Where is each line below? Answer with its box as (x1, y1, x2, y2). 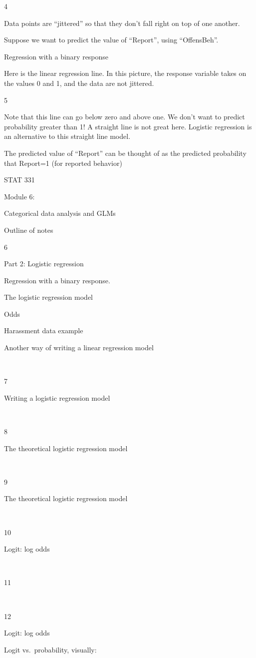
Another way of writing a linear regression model (4, 342, 154, 353)
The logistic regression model (4, 292, 93, 302)
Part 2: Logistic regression (4, 258, 84, 269)
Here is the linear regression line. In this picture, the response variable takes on (4, 68, 247, 78)
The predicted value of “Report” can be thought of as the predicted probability (4, 147, 247, 158)
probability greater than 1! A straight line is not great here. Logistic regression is (4, 121, 252, 131)
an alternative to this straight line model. (4, 131, 131, 141)
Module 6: (4, 191, 35, 201)
